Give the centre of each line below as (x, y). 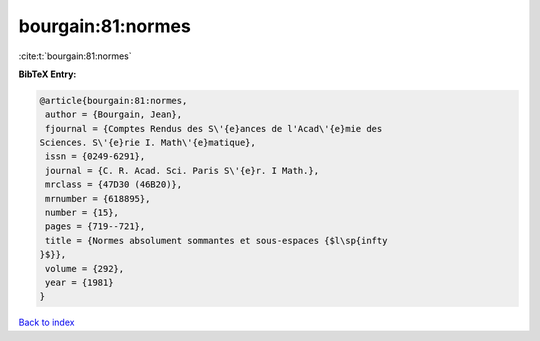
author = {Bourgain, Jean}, (114, 114)
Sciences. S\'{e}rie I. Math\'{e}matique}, (148, 143)
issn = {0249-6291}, (95, 156)
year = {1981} (79, 282)
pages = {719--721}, (95, 226)
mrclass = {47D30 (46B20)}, (114, 184)
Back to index (46, 322)
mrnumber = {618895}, (98, 198)
